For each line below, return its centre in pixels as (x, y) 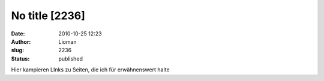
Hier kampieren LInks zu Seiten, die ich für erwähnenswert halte (91, 70)
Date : (18, 34)
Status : (20, 58)
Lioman (68, 41)
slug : (17, 50)
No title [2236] (48, 16)
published (71, 58)
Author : (21, 41)
